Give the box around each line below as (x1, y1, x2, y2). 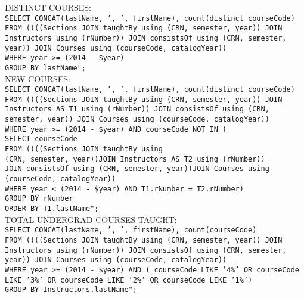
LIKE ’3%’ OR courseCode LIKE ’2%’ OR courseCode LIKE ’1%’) (5, 275, 253, 284)
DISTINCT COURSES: (5, 1, 91, 13)
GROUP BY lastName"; (5, 63, 86, 72)
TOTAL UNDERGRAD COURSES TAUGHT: (5, 213, 177, 225)
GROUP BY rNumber (5, 194, 73, 203)
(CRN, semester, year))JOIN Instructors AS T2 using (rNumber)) (5, 154, 265, 163)
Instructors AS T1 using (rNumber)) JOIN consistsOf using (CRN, (5, 105, 269, 114)
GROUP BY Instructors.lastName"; (5, 285, 137, 294)
